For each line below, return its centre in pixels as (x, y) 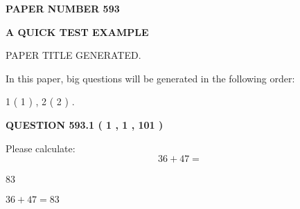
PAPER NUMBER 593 (63, 8)
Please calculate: (41, 148)
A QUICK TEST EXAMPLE (77, 31)
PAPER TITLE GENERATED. (73, 55)
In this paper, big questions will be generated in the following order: (150, 78)
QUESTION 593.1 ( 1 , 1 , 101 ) (85, 124)
